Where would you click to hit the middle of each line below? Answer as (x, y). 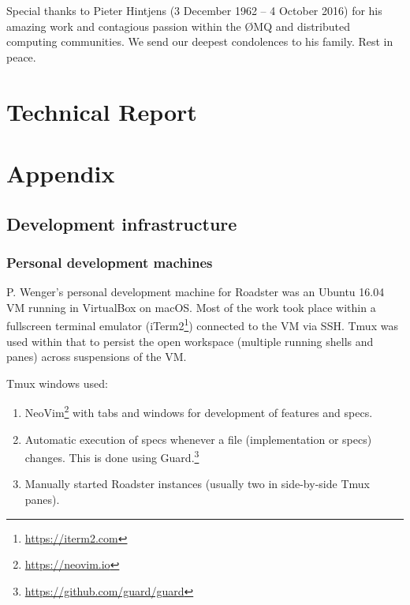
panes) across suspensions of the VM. (97, 357)
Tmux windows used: (57, 383)
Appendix (61, 173)
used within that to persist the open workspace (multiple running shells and (190, 341)
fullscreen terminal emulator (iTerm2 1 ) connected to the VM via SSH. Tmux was (202, 324)
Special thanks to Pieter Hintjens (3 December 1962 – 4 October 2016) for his (194, 10)
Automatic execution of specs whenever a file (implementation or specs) (198, 439)
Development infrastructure (122, 223)
